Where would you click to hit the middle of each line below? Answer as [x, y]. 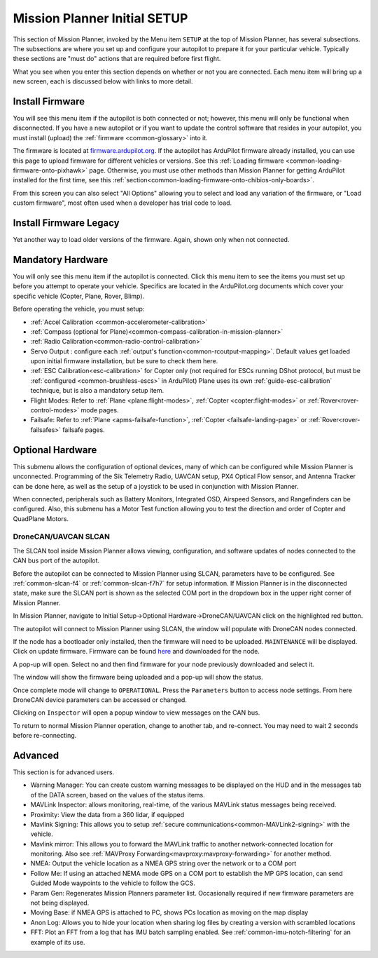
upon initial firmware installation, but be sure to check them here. [124, 361]
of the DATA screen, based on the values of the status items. [118, 795]
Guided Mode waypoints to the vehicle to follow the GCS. [113, 883]
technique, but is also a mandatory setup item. [97, 391]
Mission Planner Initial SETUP [100, 18]
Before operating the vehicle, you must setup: [79, 309]
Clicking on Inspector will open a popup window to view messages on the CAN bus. [136, 713]
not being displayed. [60, 903]
